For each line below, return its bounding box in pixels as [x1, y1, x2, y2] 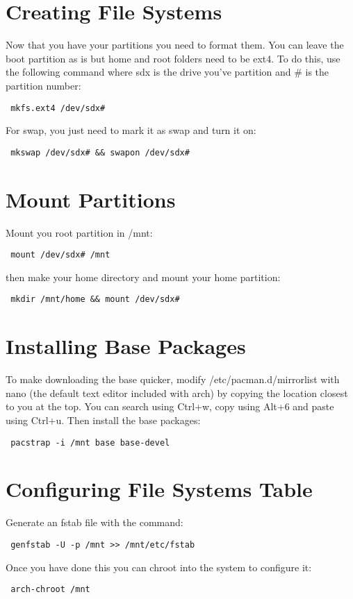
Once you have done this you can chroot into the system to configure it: [6, 559, 312, 574]
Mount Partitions [6, 185, 176, 213]
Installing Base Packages [6, 332, 246, 360]
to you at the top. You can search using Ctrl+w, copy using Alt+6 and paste [6, 399, 334, 414]
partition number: [6, 78, 81, 92]
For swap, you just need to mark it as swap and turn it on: [6, 123, 256, 137]
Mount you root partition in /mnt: [6, 225, 153, 239]
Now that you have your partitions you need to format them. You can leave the [6, 37, 344, 52]
